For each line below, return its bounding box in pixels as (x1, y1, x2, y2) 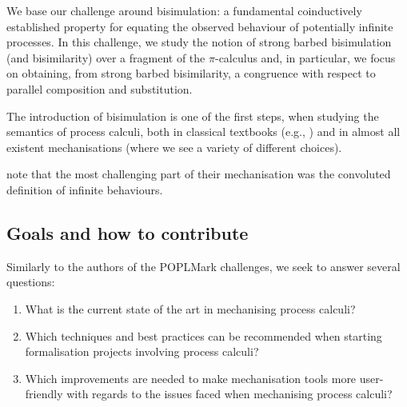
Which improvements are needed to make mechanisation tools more (25, 369, 357, 386)
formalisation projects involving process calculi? (25, 343, 259, 360)
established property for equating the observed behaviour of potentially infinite (6, 18, 393, 34)
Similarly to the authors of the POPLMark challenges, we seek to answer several (6, 257, 401, 274)
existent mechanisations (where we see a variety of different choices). (6, 138, 342, 155)
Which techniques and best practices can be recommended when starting (25, 327, 382, 344)
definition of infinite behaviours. (6, 181, 163, 198)
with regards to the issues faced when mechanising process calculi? (66, 385, 393, 402)
